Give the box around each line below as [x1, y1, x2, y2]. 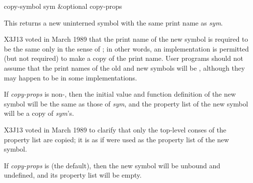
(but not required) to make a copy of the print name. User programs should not [4, 53, 243, 63]
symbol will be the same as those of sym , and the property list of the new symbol [4, 98, 248, 108]
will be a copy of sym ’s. [4, 108, 74, 118]
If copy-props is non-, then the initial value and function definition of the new [4, 89, 236, 99]
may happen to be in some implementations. [4, 72, 137, 82]
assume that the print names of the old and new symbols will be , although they [4, 62, 245, 73]
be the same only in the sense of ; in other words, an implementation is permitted [4, 43, 249, 53]
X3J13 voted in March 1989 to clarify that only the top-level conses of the [4, 124, 227, 134]
